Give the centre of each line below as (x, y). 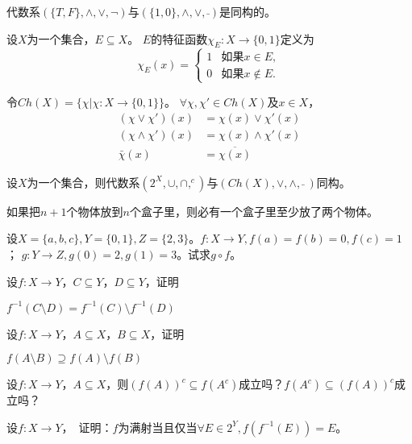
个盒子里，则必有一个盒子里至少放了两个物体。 (254, 211)
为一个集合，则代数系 (83, 182)
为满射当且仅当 (158, 427)
